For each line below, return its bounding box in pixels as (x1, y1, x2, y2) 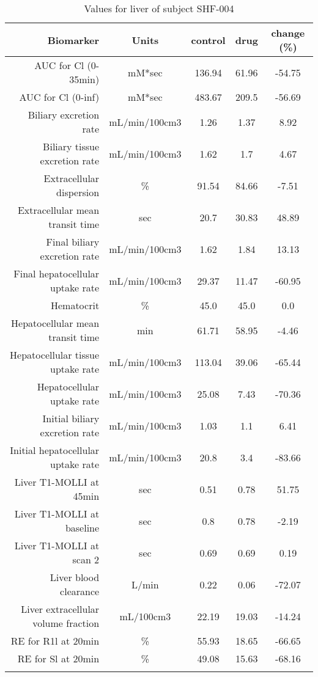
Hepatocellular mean (11, 316, 100, 330)
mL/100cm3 (119, 609, 171, 623)
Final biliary (46, 235, 100, 249)
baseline (65, 521, 100, 535)
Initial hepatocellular (10, 443, 100, 457)
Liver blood (50, 570, 100, 584)
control (191, 32, 226, 47)
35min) (69, 72, 100, 86)
